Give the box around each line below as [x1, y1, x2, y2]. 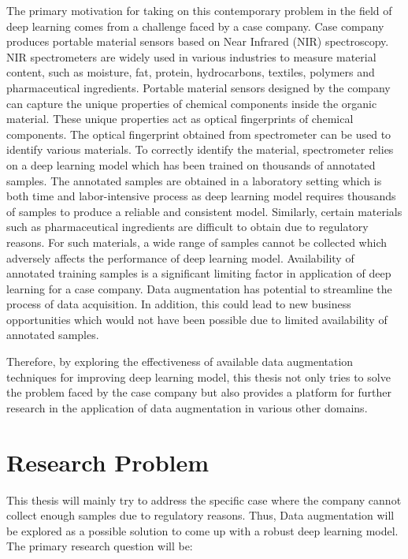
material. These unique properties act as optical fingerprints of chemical [6, 110, 354, 127]
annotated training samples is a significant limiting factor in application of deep [6, 265, 391, 281]
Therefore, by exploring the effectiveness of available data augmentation [6, 353, 354, 370]
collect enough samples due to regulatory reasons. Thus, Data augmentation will [6, 507, 395, 524]
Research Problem [6, 445, 210, 478]
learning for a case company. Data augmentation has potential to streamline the [6, 280, 392, 296]
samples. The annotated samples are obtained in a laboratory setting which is [6, 172, 382, 188]
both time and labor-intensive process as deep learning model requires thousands [6, 188, 396, 204]
